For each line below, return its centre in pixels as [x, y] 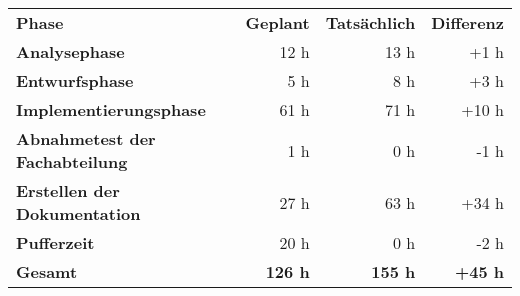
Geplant [277, 22]
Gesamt [47, 271]
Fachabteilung [72, 161]
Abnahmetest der [86, 138]
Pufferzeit [55, 242]
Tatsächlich [370, 22]
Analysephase [70, 51]
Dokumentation [78, 213]
